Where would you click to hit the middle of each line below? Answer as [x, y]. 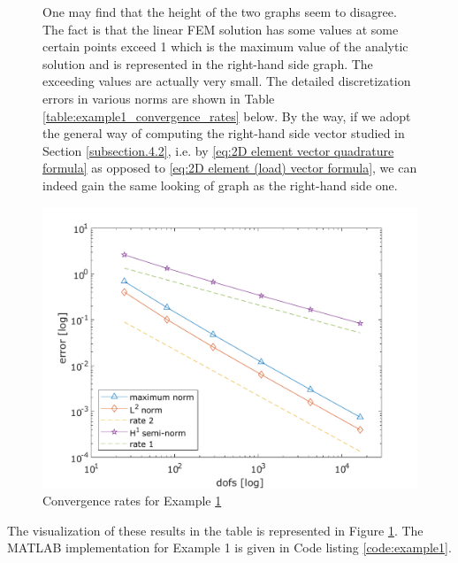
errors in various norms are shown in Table [159, 98]
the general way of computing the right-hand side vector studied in [224, 133]
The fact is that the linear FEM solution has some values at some [221, 29]
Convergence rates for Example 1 [132, 501]
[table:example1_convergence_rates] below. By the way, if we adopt [227, 116]
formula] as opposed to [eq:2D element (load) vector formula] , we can [230, 168]
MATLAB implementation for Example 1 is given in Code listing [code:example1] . [229, 548]
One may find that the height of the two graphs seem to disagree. [220, 12]
